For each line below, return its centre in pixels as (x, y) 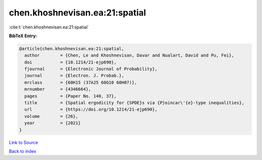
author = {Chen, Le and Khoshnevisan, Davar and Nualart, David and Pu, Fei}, (129, 55)
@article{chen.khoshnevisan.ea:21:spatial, (72, 49)
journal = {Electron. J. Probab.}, (74, 76)
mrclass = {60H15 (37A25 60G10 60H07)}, (81, 82)
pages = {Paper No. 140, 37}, (70, 96)
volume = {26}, (51, 116)
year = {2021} (53, 123)
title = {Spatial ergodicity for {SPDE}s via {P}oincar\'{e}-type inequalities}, (134, 103)
